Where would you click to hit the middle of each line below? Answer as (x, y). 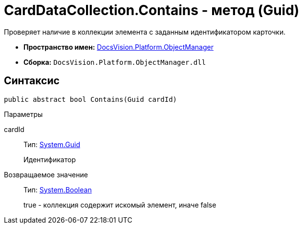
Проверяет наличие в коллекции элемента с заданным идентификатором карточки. (145, 32)
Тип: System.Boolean (58, 190)
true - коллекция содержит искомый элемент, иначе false (120, 205)
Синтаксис (32, 81)
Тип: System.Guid (52, 144)
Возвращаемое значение (46, 174)
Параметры (23, 114)
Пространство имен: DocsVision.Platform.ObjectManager (119, 47)
